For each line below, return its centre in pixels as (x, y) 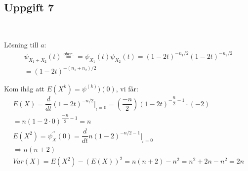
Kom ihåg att (24, 88)
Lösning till (21, 44)
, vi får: (127, 88)
